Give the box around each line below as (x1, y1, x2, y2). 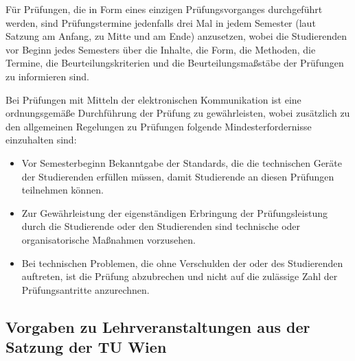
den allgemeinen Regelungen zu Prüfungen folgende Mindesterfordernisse (5, 119, 312, 133)
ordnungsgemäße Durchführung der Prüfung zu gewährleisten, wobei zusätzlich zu (5, 106, 350, 120)
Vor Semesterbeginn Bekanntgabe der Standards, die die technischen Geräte (21, 155, 343, 170)
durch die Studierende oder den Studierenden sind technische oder (21, 219, 301, 233)
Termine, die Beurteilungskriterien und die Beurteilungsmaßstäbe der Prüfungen (5, 56, 344, 70)
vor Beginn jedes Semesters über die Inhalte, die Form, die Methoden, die (5, 42, 316, 56)
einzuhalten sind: (5, 132, 77, 147)
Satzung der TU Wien (5, 336, 167, 358)
